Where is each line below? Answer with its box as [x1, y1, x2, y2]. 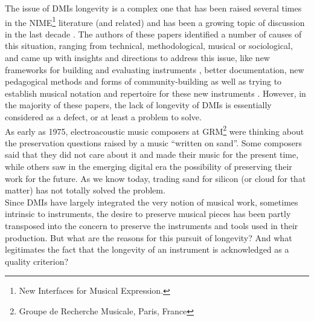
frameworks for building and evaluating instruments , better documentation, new [5, 63, 304, 76]
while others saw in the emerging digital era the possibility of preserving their [5, 160, 292, 173]
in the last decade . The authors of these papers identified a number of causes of [5, 27, 302, 40]
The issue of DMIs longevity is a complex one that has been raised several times [5, 2, 302, 14]
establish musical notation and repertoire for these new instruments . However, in [5, 86, 306, 99]
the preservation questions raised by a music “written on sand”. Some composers [5, 136, 302, 149]
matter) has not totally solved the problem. [5, 184, 165, 196]
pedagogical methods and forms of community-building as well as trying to [5, 75, 282, 88]
